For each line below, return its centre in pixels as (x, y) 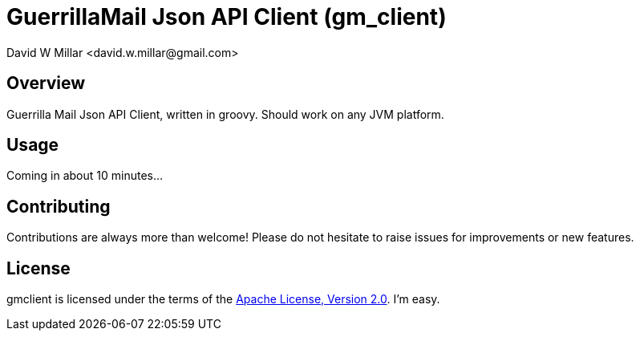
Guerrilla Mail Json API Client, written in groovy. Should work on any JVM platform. (225, 114)
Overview (46, 83)
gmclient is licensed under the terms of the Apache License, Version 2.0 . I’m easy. (223, 299)
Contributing (59, 206)
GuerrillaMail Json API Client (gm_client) (227, 17)
